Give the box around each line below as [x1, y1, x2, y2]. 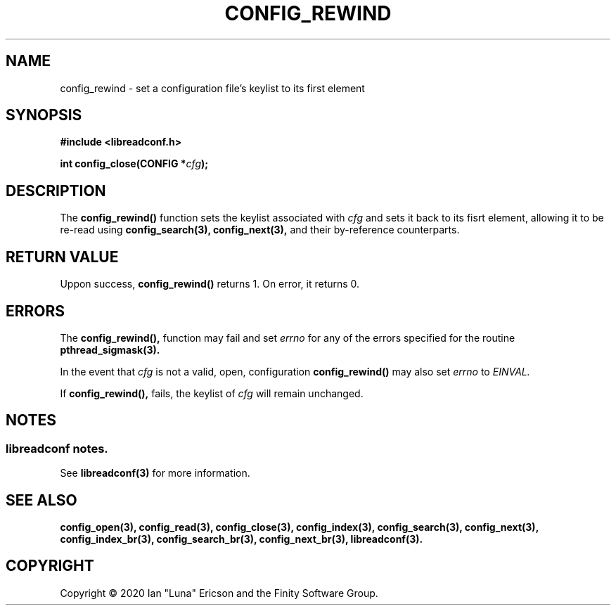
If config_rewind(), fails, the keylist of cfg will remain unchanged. [60, 387, 364, 399]
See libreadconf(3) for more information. [60, 467, 250, 480]
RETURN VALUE [6, 247, 119, 266]
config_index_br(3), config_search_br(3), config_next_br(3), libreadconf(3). [60, 533, 423, 546]
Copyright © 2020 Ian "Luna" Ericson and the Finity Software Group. [60, 586, 378, 599]
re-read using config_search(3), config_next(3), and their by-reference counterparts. [60, 224, 460, 236]
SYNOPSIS [6, 106, 82, 124]
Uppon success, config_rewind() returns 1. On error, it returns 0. [60, 278, 360, 290]
